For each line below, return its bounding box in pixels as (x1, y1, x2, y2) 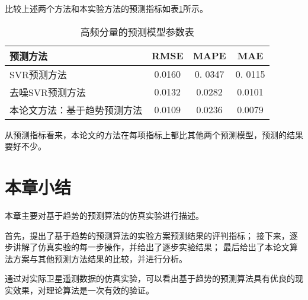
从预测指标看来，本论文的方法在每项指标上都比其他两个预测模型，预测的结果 (5, 128, 303, 141)
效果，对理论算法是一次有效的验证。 (12, 283, 154, 296)
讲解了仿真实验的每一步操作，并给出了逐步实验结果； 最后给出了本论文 (12, 241, 290, 253)
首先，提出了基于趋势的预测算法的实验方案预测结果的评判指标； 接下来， (5, 229, 290, 241)
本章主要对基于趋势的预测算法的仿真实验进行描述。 (5, 209, 204, 221)
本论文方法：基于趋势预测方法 (9, 103, 143, 117)
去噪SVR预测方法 (9, 85, 86, 99)
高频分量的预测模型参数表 (80, 24, 194, 39)
